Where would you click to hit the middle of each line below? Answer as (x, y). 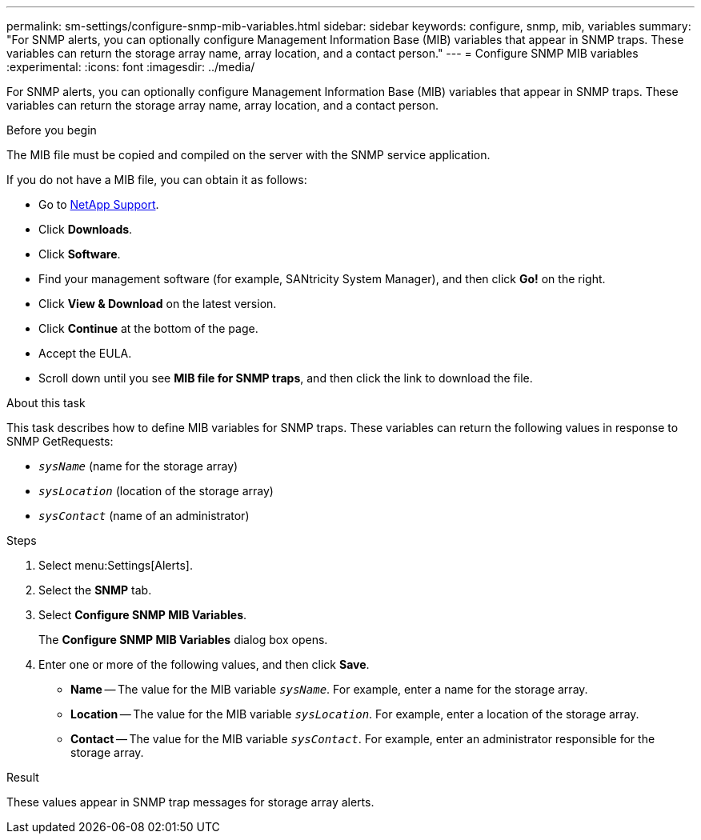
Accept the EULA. (85, 353)
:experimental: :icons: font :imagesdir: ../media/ (131, 67)
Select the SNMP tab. (95, 590)
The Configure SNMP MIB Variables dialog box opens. (183, 640)
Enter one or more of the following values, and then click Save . (204, 664)
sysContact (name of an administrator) (144, 516)
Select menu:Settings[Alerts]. (116, 565)
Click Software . (80, 254)
